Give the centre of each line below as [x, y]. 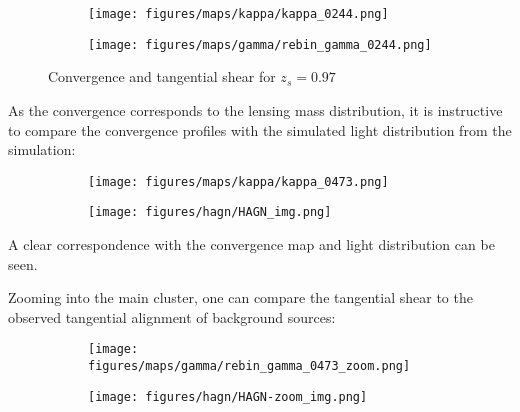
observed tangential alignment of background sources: [172, 316]
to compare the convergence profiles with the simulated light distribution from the [260, 129]
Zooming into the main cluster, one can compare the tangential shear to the [240, 297]
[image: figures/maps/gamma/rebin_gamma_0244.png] [260, 44]
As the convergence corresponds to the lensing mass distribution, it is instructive [255, 109]
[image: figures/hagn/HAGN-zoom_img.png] [228, 396]
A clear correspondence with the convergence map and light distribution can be [251, 244]
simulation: [42, 149]
